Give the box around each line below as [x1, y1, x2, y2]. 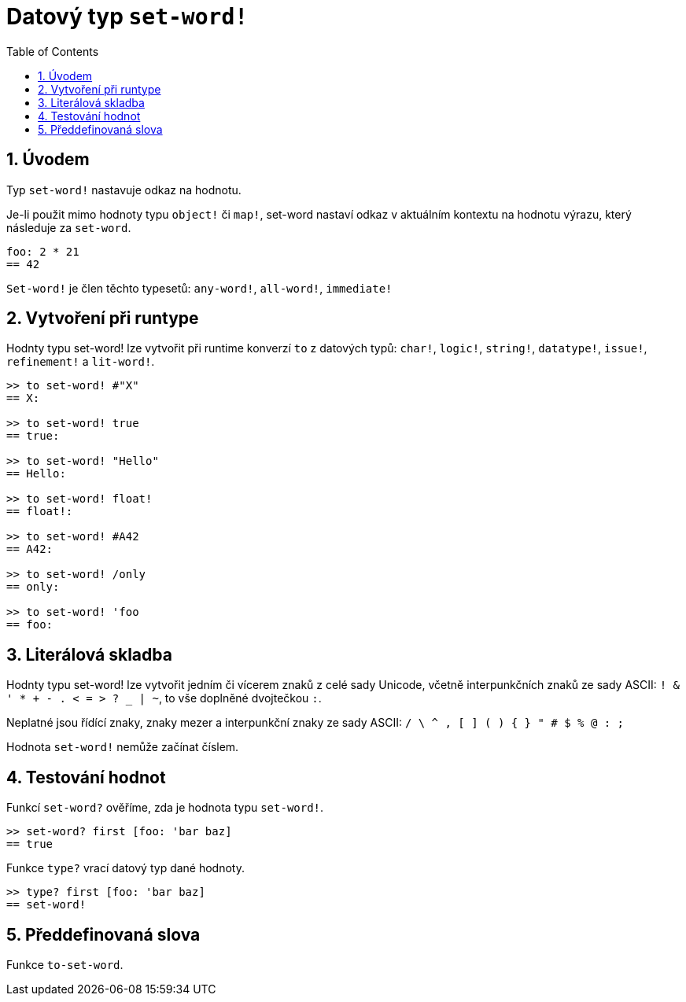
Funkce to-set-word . [6, 957, 124, 971]
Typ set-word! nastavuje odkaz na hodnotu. [6, 182, 242, 197]
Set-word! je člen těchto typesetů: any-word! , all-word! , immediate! [6, 281, 393, 295]
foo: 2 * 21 [6, 245, 79, 258]
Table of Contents [6, 44, 99, 58]
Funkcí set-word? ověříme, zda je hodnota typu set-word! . [6, 801, 324, 815]
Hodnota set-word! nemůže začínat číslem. [6, 740, 239, 754]
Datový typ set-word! [6, 3, 249, 30]
